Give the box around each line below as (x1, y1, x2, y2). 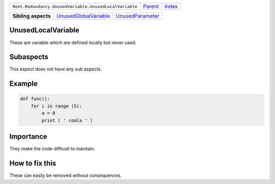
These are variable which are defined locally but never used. (9, 39, 137, 45)
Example (9, 80, 38, 88)
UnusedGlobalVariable (56, 13, 111, 19)
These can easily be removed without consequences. (9, 172, 122, 178)
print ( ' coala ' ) (41, 117, 93, 123)
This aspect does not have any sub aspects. (9, 66, 102, 72)
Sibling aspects (12, 13, 51, 19)
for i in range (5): (31, 103, 82, 109)
